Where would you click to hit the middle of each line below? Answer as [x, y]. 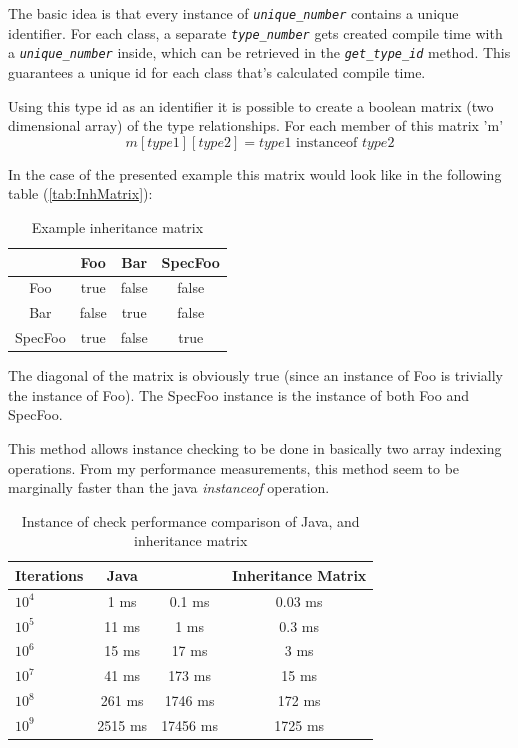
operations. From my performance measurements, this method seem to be [234, 467]
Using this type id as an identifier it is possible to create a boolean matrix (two [251, 105]
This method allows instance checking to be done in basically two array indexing [255, 447]
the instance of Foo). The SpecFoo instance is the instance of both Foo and [238, 394]
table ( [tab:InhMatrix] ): [80, 193]
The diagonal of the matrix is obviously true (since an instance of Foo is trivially [255, 375]
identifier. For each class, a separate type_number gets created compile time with [255, 32]
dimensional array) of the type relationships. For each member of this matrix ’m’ [256, 125]
